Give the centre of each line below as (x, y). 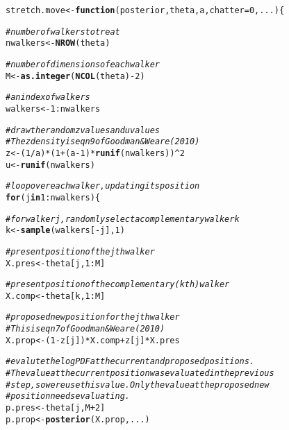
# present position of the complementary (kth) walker (118, 285)
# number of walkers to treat (63, 32)
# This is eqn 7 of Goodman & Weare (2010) (85, 329)
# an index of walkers (48, 97)
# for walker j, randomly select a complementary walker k (123, 219)
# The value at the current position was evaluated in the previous (140, 373)
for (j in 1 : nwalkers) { (53, 197)
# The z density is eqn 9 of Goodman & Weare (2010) (103, 142)
